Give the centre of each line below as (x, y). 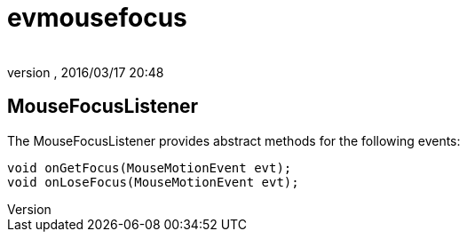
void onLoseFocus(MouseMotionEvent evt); (153, 182)
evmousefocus (97, 18)
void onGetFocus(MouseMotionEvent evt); (150, 167)
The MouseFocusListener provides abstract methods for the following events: (234, 140)
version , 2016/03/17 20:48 (86, 72)
